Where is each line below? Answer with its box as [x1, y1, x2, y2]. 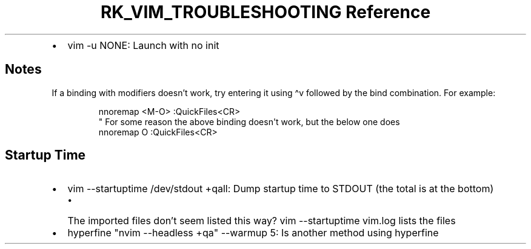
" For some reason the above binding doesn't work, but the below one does [98, 116, 400, 127]
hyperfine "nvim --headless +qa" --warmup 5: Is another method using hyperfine [67, 227, 439, 239]
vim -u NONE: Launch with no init [67, 39, 219, 51]
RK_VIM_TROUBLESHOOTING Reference [100, 2, 431, 22]
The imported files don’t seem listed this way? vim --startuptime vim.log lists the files [67, 215, 456, 227]
